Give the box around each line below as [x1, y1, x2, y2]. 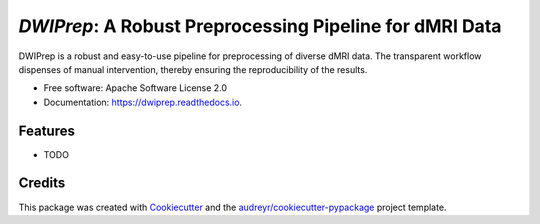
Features [18, 122, 75, 139]
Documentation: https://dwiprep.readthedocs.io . [43, 96, 243, 108]
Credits [18, 175, 66, 192]
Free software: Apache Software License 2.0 [43, 82, 228, 94]
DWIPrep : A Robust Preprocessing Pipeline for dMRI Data [18, 15, 502, 37]
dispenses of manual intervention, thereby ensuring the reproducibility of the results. [18, 63, 368, 75]
